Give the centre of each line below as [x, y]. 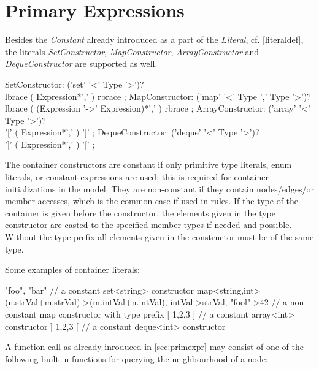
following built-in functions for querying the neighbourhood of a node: [136, 358]
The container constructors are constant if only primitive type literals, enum [148, 165]
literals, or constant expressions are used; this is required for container [137, 177]
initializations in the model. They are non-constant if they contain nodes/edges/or [160, 188]
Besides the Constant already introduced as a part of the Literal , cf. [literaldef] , [154, 40]
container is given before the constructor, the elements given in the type [140, 212]
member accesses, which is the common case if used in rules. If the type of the [152, 201]
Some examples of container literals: [72, 269]
